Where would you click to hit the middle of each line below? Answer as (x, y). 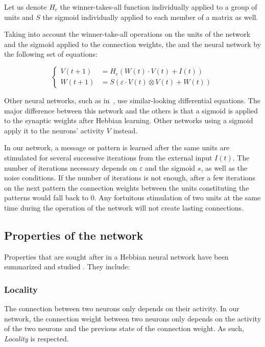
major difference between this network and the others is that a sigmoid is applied (131, 110)
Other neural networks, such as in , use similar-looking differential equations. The (132, 100)
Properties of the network (74, 235)
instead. (125, 130)
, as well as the (224, 167)
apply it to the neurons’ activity (54, 130)
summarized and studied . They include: (67, 267)
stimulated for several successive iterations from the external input (108, 157)
